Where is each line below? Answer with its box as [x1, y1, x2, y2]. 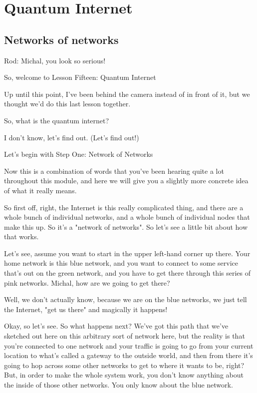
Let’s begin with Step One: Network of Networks [4, 149, 153, 159]
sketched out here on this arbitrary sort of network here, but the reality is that [4, 331, 245, 341]
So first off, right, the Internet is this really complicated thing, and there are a [4, 202, 244, 212]
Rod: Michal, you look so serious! [4, 55, 106, 65]
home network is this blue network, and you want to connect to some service [4, 258, 238, 268]
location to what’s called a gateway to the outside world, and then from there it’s [4, 350, 253, 361]
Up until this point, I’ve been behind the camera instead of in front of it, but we [4, 88, 250, 99]
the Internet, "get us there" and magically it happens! [4, 304, 168, 314]
